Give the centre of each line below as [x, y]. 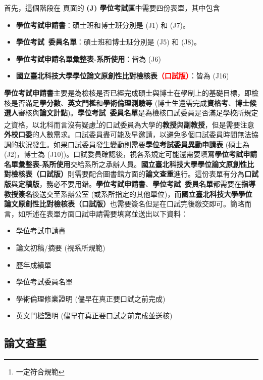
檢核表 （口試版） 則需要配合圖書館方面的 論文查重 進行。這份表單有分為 [127, 174]
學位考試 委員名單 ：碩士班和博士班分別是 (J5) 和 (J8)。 [109, 42]
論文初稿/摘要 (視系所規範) [61, 247]
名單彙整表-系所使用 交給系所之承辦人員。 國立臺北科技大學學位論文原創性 [126, 164]
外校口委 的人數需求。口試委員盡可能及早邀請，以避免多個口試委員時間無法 [128, 134]
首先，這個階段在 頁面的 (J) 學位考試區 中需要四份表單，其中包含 [112, 8]
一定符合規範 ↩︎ [40, 372]
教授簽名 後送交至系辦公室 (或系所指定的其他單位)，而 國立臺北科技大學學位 [128, 194]
